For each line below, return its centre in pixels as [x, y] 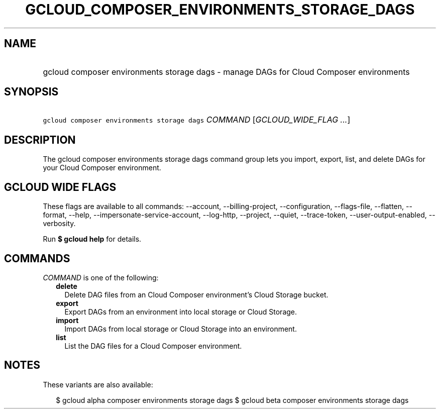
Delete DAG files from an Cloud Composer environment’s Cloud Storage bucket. [196, 294]
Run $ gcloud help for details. [92, 239]
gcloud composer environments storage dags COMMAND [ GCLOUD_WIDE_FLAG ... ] [197, 120]
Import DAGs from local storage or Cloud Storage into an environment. [181, 329]
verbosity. [59, 224]
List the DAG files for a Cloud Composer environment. [153, 346]
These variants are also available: [98, 384]
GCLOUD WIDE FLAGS [60, 187]
